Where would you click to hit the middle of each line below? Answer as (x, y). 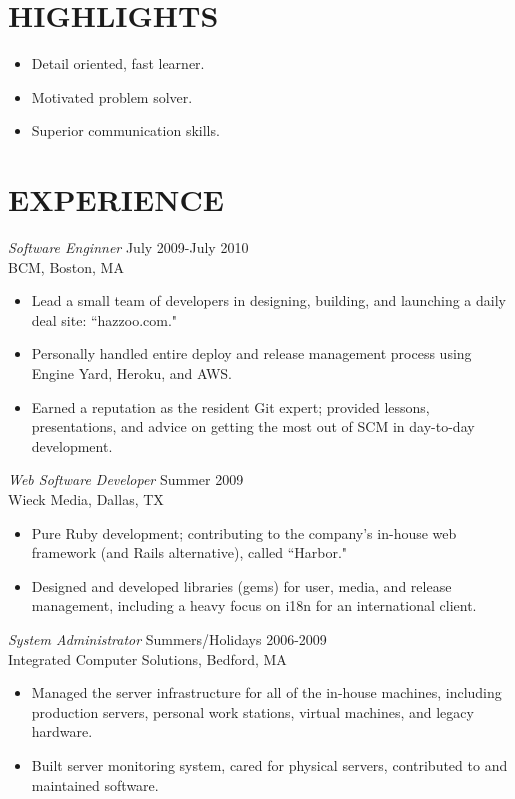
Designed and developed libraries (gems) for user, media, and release (241, 585)
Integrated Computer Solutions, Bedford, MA (147, 658)
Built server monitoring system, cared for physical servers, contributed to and (269, 764)
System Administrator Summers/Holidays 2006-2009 (167, 638)
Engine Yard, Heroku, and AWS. (132, 373)
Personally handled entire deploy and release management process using (251, 353)
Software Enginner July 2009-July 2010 (128, 247)
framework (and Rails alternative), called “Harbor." (189, 552)
